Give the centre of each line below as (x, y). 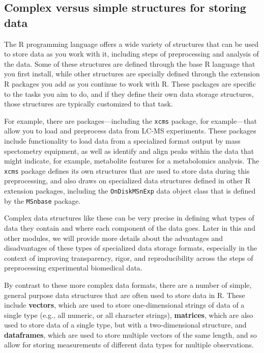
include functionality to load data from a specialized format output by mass (122, 141)
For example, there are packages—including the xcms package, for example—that (130, 120)
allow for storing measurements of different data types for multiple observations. (129, 345)
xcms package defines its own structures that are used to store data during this (127, 170)
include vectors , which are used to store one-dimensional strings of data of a (124, 305)
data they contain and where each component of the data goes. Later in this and (130, 227)
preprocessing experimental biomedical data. (73, 268)
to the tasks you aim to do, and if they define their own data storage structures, (129, 93)
